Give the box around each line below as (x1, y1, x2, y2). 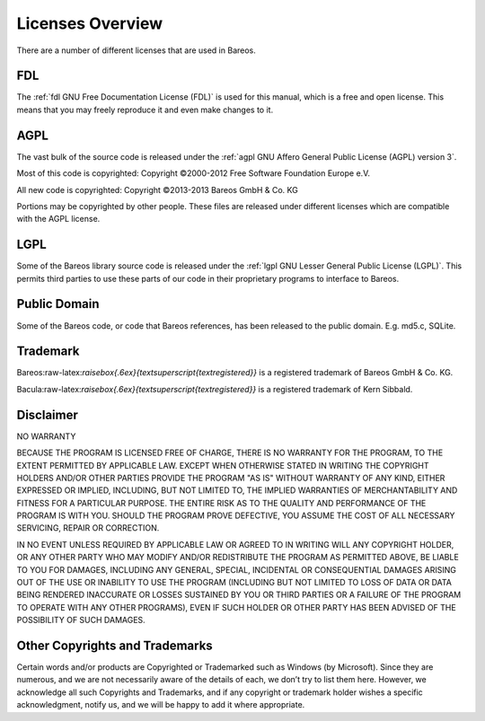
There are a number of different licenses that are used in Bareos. (16, 45, 256, 56)
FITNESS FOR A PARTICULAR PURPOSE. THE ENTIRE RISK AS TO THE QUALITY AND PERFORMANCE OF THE (16, 497, 427, 508)
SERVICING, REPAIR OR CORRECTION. (16, 523, 160, 533)
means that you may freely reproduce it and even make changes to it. (16, 104, 274, 115)
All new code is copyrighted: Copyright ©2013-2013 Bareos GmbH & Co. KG (16, 184, 298, 195)
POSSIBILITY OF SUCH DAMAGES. (16, 615, 145, 626)
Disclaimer (16, 407, 78, 422)
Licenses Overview (16, 13, 163, 33)
